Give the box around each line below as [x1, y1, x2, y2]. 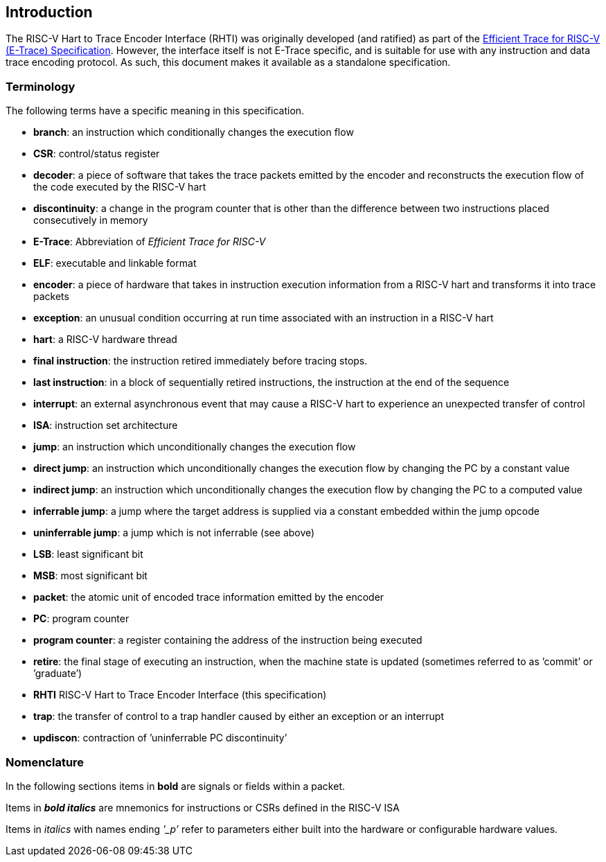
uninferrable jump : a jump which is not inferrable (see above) [33, 527, 315, 539]
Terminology [6, 79, 75, 94]
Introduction [6, 3, 93, 21]
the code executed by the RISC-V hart [33, 181, 206, 193]
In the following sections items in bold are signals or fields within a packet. [6, 780, 345, 792]
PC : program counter [33, 613, 130, 625]
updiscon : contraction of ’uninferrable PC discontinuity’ [33, 732, 287, 744]
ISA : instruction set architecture [33, 419, 178, 432]
